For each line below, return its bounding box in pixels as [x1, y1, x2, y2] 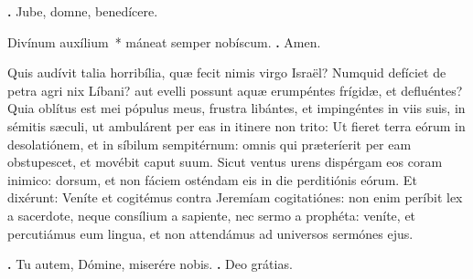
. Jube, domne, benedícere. [7, 2, 158, 20]
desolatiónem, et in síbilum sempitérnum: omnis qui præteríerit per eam [7, 134, 412, 153]
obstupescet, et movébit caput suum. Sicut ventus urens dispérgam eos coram [7, 152, 443, 171]
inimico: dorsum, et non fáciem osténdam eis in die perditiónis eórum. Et [7, 170, 417, 189]
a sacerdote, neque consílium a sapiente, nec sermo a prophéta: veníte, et [7, 205, 416, 224]
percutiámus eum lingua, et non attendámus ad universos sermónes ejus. [7, 223, 414, 243]
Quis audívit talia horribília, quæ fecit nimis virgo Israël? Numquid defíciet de [7, 63, 446, 82]
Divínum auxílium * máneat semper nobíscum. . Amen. [7, 32, 321, 51]
